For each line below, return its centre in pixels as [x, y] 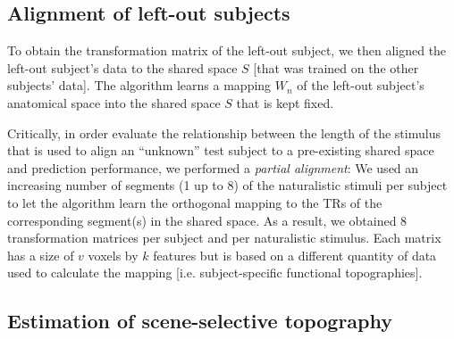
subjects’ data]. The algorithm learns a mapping [139, 85]
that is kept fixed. [285, 102]
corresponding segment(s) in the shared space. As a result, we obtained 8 [207, 220]
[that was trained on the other [336, 67]
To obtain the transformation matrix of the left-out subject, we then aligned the [227, 50]
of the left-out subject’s [361, 85]
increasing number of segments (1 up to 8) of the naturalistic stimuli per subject [227, 185]
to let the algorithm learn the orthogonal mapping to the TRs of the [195, 202]
